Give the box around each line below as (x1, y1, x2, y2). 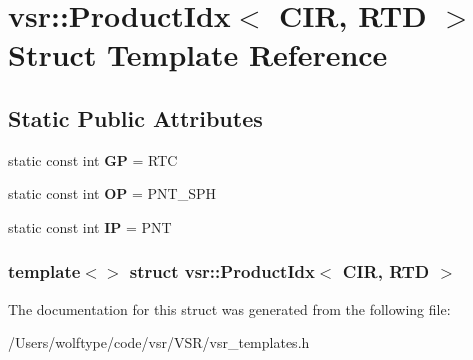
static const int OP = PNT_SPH (8, 183, 216, 204)
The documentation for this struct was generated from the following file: (8, 298, 451, 319)
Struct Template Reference (8, 34, 388, 75)
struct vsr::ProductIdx (129, 259, 315, 284)
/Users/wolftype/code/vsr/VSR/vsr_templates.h (8, 332, 310, 353)
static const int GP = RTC (8, 149, 178, 170)
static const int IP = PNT (8, 216, 172, 237)
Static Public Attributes (8, 102, 263, 133)
